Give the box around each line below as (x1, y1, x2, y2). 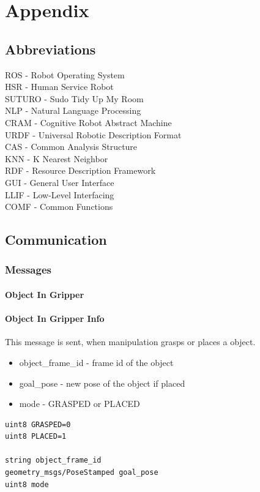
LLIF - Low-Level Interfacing (5, 188, 114, 201)
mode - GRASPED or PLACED (19, 397, 140, 410)
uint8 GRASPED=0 (5, 420, 71, 429)
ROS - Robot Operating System (5, 68, 125, 81)
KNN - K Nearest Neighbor (5, 152, 108, 165)
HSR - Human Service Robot (5, 80, 114, 93)
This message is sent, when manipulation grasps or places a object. (5, 335, 256, 348)
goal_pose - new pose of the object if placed (19, 376, 185, 389)
